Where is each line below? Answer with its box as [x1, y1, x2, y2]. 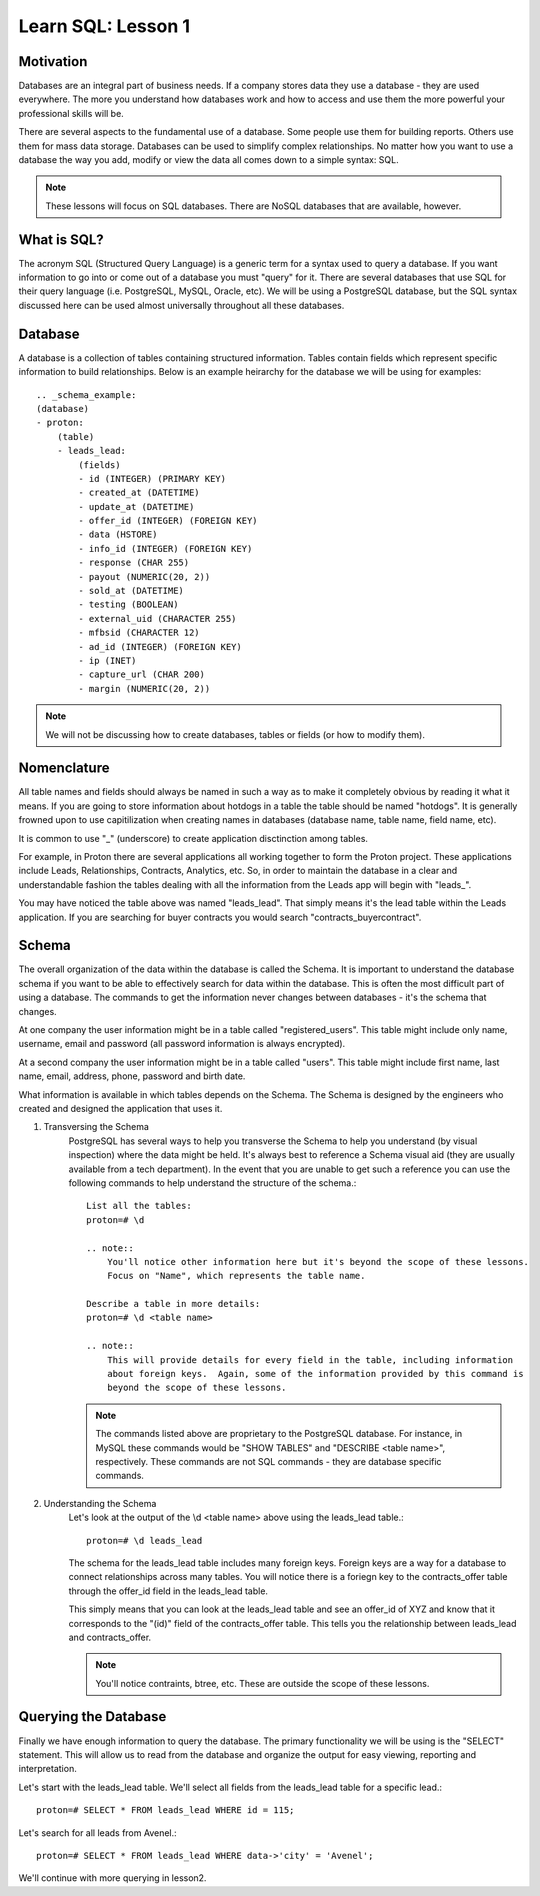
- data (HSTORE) [78, 529, 158, 540]
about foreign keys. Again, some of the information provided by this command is [106, 1368, 524, 1380]
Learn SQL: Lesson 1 [18, 15, 190, 37]
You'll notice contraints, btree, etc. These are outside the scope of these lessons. [95, 1677, 430, 1689]
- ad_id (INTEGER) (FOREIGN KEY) [78, 641, 242, 652]
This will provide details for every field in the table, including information [106, 1354, 514, 1365]
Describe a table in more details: [86, 1298, 261, 1310]
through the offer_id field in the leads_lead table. [68, 1585, 269, 1597]
